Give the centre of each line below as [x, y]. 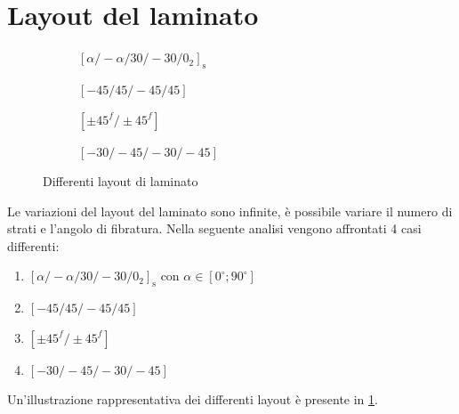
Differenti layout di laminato [121, 181]
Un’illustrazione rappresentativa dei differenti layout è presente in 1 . [193, 399]
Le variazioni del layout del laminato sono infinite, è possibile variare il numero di [230, 211]
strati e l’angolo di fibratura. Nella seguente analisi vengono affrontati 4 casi [214, 228]
